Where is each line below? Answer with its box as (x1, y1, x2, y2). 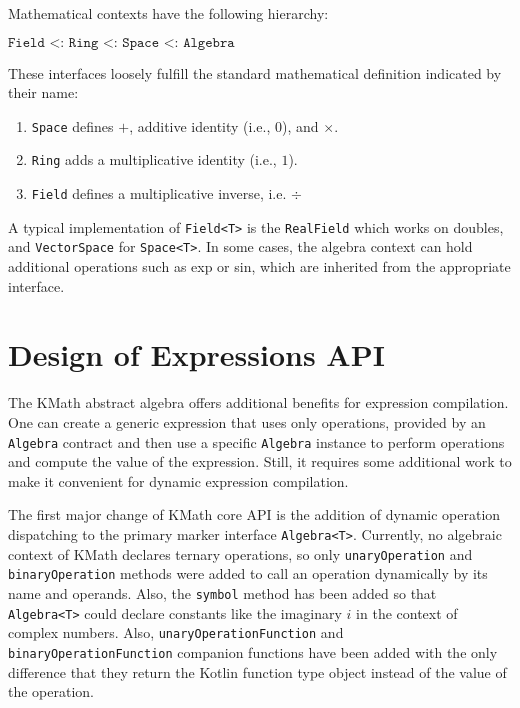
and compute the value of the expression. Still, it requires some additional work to (8, 451, 512, 472)
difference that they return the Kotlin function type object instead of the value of (8, 661, 507, 682)
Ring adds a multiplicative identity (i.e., (31, 149, 277, 170)
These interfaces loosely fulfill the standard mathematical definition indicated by (8, 62, 502, 83)
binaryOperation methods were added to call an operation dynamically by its (8, 563, 488, 584)
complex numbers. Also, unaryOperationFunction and (8, 622, 344, 643)
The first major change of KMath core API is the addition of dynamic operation (8, 504, 501, 525)
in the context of (356, 602, 458, 623)
